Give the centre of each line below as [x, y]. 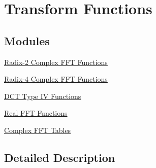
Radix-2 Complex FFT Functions [56, 62]
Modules [27, 40]
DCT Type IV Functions [43, 96]
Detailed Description [60, 157]
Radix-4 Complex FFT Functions [56, 79]
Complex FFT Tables [38, 130]
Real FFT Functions [36, 113]
